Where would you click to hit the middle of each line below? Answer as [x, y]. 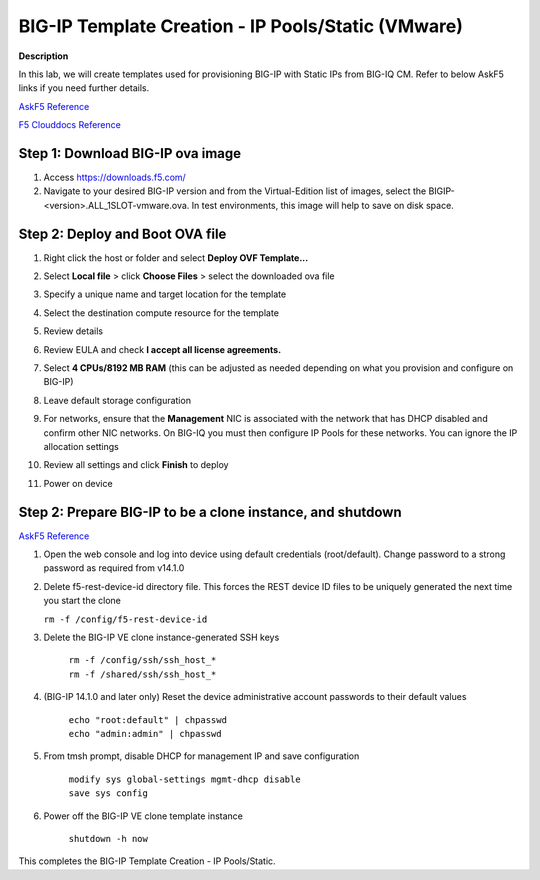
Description [43, 56]
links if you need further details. [84, 88]
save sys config [108, 793]
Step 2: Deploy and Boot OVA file [122, 233]
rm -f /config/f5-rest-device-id [125, 619]
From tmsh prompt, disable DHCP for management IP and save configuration [201, 756]
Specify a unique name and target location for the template [165, 294]
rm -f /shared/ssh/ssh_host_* [142, 674]
